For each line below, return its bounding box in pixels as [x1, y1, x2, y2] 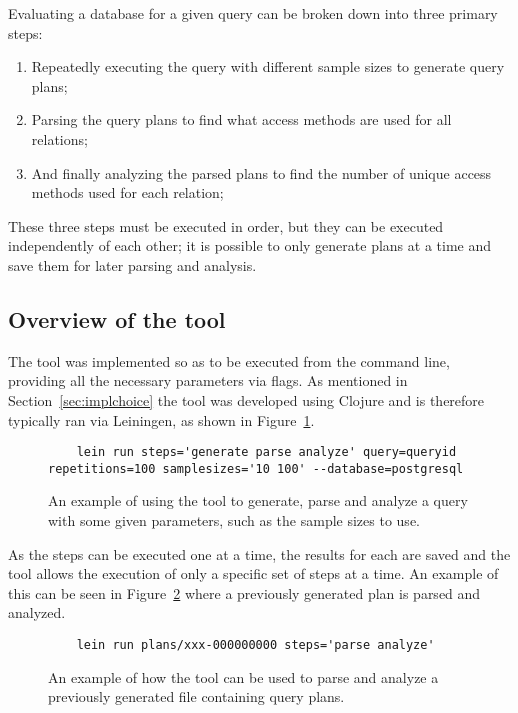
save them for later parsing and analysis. [8, 254, 257, 275]
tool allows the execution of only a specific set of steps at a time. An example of [8, 563, 499, 584]
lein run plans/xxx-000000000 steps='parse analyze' [76, 637, 435, 652]
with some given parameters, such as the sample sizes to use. [48, 510, 420, 531]
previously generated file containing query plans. [48, 686, 345, 707]
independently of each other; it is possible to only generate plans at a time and [8, 235, 491, 256]
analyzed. [8, 602, 66, 623]
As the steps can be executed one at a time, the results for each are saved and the [8, 543, 511, 564]
